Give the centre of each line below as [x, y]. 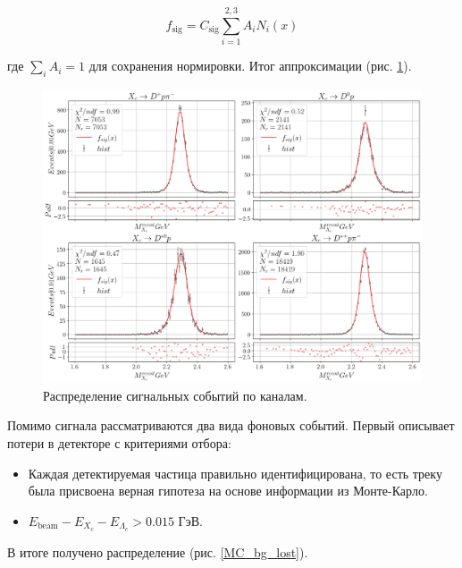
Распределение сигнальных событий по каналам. [175, 395]
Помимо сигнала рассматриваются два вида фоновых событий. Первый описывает [231, 425]
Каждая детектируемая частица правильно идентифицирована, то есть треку [235, 473]
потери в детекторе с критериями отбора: [119, 443]
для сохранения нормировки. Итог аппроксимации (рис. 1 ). [250, 66]
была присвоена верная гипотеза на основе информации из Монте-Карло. [228, 491]
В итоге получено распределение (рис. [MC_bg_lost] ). [158, 551]
